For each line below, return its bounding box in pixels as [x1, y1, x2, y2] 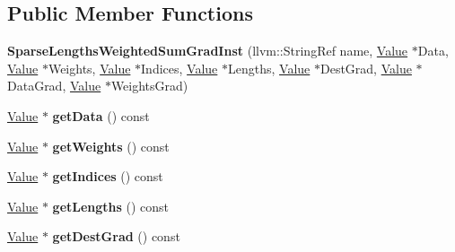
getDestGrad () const [52, 227, 180, 246]
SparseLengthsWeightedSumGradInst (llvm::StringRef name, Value [7, 41, 408, 60]
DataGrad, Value [7, 76, 101, 95]
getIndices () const [52, 167, 163, 186]
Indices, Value [141, 58, 218, 77]
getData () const [52, 106, 150, 125]
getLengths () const [52, 196, 170, 215]
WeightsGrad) [110, 76, 188, 95]
